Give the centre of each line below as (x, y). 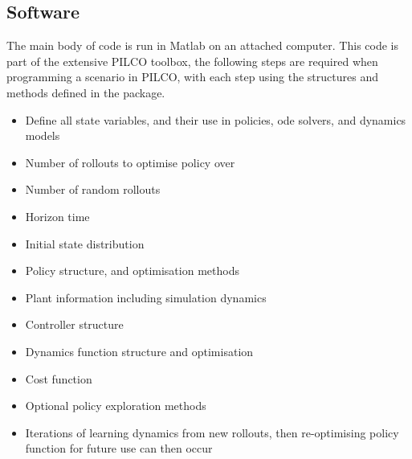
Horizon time (57, 216)
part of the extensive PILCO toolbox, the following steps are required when (192, 61)
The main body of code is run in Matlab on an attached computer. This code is (202, 45)
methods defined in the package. (86, 92)
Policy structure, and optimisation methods (132, 270)
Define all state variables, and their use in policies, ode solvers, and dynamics (216, 119)
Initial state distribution (85, 243)
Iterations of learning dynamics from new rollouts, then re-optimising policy (212, 432)
